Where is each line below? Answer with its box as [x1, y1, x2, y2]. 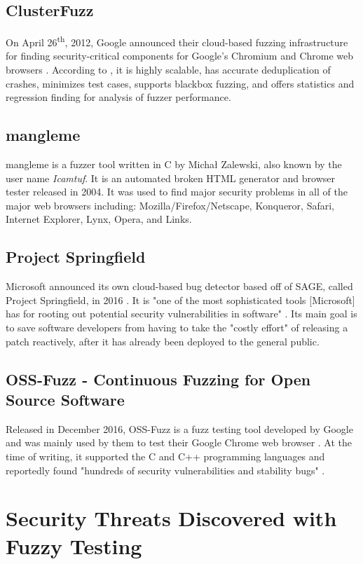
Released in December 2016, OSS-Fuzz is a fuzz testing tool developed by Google [6, 421, 353, 436]
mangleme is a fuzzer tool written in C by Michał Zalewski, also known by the [6, 157, 342, 172]
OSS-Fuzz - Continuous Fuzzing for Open [6, 368, 311, 390]
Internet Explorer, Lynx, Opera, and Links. [6, 212, 192, 226]
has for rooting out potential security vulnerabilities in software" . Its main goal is [6, 306, 357, 321]
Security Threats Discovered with [6, 504, 337, 532]
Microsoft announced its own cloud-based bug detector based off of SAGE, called [6, 279, 353, 294]
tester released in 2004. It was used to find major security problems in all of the [6, 184, 348, 199]
